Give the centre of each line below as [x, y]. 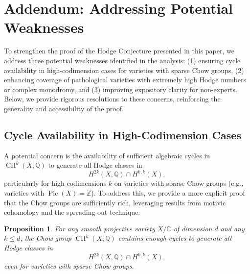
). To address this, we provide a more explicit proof [168, 192]
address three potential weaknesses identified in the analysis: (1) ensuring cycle [122, 60]
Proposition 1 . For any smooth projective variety [80, 228]
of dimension [193, 228]
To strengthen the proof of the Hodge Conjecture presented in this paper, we [119, 51]
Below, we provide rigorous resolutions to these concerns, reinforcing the [112, 99]
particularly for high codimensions [55, 183]
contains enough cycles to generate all [175, 238]
